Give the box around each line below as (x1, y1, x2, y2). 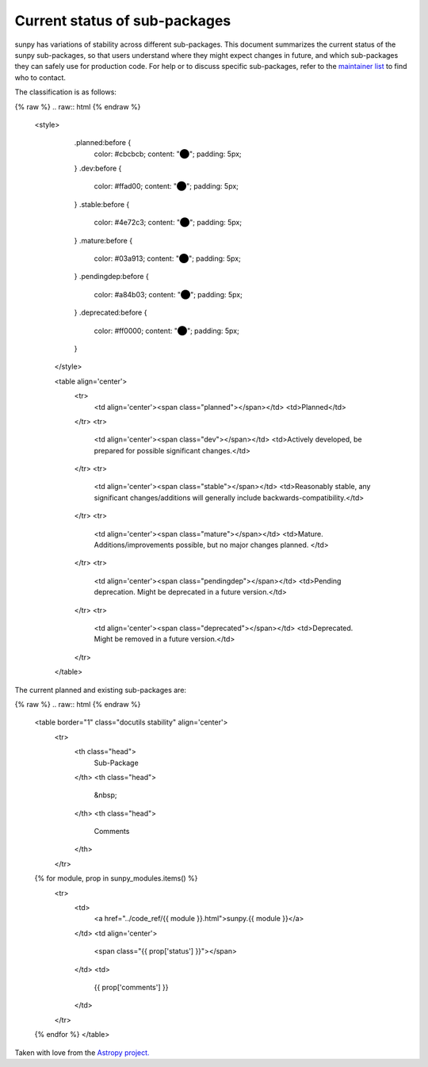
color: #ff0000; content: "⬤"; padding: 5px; (94, 326, 239, 335)
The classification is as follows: (14, 87, 117, 97)
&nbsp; (94, 790, 118, 800)
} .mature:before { (74, 235, 133, 245)
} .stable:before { (74, 199, 130, 209)
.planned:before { (74, 138, 132, 147)
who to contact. (14, 72, 67, 82)
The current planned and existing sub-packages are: (14, 685, 186, 694)
